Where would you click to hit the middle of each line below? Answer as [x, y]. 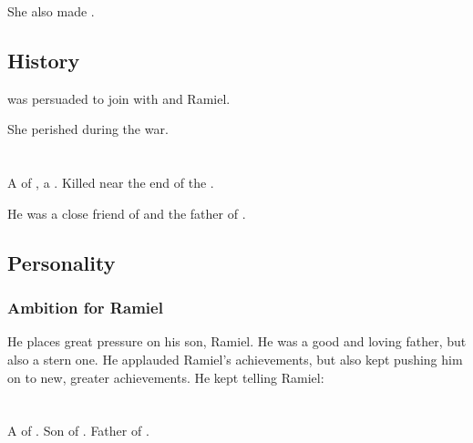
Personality [62, 262]
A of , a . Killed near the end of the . [111, 183]
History [44, 60]
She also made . [51, 11]
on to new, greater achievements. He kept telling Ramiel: [166, 377]
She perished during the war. [88, 129]
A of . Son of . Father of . [78, 431]
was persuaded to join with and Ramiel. [119, 98]
